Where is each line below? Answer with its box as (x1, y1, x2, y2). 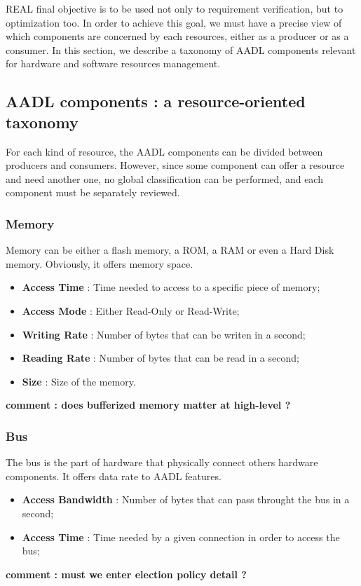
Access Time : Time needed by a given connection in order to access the (22, 529, 340, 544)
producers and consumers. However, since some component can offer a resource (6, 158, 345, 172)
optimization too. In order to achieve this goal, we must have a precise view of (6, 15, 342, 29)
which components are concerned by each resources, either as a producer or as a (6, 29, 349, 43)
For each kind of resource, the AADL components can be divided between (6, 144, 323, 158)
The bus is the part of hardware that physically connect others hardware (6, 455, 318, 470)
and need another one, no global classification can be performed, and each (6, 171, 323, 186)
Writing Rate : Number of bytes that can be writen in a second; (22, 327, 306, 341)
